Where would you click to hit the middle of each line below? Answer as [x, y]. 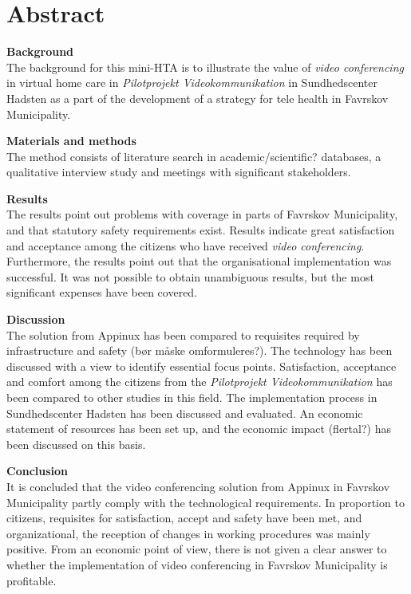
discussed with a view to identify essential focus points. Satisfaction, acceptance [202, 366]
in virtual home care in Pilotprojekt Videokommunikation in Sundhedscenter [192, 83]
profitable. [32, 580]
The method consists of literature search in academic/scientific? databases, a [194, 156]
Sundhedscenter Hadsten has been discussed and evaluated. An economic [185, 413]
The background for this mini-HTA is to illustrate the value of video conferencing [205, 67]
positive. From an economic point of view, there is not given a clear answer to [197, 549]
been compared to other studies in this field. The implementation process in [192, 397]
